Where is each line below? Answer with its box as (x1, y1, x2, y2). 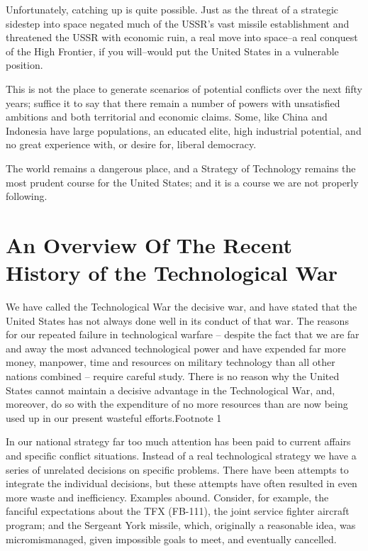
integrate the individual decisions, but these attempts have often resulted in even (6, 476, 357, 491)
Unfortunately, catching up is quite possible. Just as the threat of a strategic (6, 2, 339, 16)
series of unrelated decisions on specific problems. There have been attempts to (6, 462, 349, 477)
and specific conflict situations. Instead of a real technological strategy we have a (6, 447, 357, 462)
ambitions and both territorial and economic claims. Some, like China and (6, 109, 328, 124)
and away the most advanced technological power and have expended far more (6, 340, 346, 355)
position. (6, 57, 43, 72)
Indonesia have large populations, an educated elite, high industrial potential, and (6, 123, 362, 138)
